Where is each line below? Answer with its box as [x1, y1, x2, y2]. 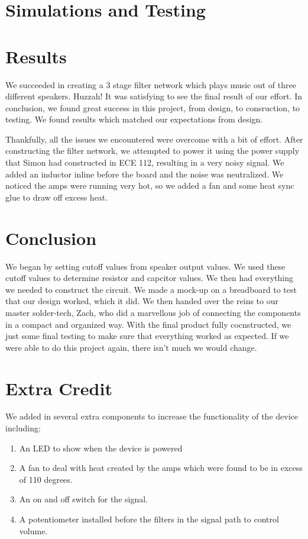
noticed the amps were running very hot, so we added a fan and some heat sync [5, 179, 294, 192]
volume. [19, 524, 48, 537]
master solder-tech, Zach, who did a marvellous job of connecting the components [5, 306, 301, 318]
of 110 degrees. [19, 473, 73, 485]
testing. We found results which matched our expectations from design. [5, 113, 263, 125]
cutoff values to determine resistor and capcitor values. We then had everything [5, 272, 293, 284]
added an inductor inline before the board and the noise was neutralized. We [5, 167, 284, 180]
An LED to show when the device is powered [19, 441, 183, 454]
